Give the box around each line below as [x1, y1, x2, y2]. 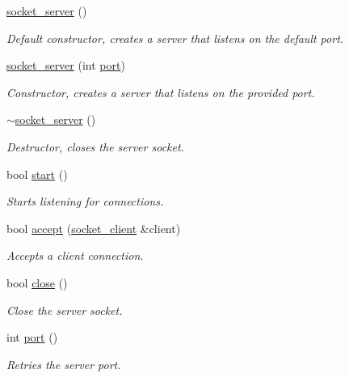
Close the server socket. [6, 301, 123, 318]
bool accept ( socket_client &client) [6, 219, 181, 236]
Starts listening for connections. [6, 193, 164, 210]
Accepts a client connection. [6, 247, 144, 264]
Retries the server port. [6, 355, 121, 372]
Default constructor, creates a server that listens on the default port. [6, 29, 344, 46]
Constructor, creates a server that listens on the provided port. [6, 83, 315, 100]
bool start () [6, 165, 68, 182]
